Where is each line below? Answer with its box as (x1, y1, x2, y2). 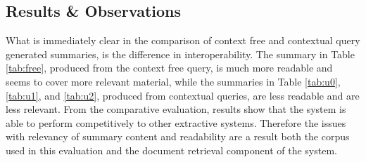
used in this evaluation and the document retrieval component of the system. (6, 142, 337, 157)
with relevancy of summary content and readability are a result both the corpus (6, 129, 350, 144)
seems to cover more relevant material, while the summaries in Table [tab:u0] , (6, 74, 341, 88)
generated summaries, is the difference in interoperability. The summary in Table (6, 46, 355, 61)
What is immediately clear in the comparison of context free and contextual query (6, 33, 360, 48)
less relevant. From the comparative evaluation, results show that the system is (6, 102, 346, 116)
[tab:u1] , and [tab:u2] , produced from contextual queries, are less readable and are (6, 88, 360, 102)
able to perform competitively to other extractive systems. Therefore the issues (6, 115, 346, 130)
